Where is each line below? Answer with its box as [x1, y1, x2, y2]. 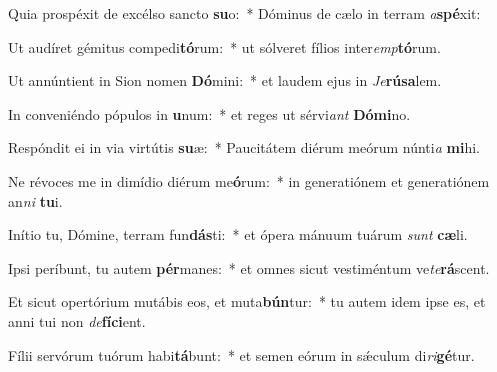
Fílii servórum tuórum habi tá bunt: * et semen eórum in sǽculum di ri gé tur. [8, 344, 475, 365]
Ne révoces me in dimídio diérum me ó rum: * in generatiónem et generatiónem [8, 170, 490, 191]
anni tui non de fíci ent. [8, 310, 146, 331]
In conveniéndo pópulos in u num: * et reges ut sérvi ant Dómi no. [8, 103, 411, 124]
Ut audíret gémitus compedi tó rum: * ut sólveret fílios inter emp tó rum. [8, 36, 441, 57]
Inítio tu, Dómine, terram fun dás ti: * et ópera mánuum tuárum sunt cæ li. [8, 224, 468, 245]
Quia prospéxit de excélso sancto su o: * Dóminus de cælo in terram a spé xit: [8, 3, 481, 23]
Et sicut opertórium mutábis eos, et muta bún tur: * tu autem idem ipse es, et [8, 291, 486, 312]
